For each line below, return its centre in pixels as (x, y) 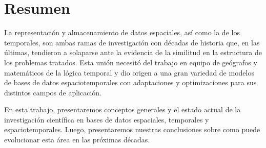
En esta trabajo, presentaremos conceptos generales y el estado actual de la (122, 109)
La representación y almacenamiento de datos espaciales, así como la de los (122, 32)
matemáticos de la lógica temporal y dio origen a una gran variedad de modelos (129, 72)
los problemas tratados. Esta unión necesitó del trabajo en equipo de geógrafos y (131, 62)
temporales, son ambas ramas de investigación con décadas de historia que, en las (132, 42)
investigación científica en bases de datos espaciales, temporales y (107, 119)
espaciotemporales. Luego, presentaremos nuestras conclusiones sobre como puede (132, 129)
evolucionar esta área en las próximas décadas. (77, 140)
